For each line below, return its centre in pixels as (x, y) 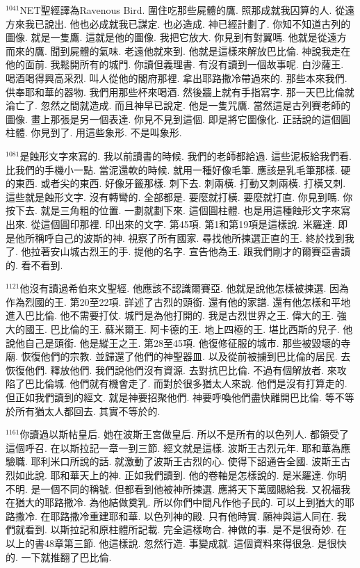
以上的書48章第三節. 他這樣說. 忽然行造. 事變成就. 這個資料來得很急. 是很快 (176, 543)
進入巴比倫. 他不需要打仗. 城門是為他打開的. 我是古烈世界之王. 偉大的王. (170, 315)
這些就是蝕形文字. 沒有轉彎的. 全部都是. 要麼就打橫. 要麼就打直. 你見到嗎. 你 (179, 196)
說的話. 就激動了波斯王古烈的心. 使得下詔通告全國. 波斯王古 (215, 461)
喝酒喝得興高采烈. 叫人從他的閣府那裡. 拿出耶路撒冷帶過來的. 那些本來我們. (177, 78)
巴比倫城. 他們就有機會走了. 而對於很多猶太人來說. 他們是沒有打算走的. (186, 383)
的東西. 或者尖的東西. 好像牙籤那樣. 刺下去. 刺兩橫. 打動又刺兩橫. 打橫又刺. (176, 183)
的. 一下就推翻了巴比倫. (59, 557)
